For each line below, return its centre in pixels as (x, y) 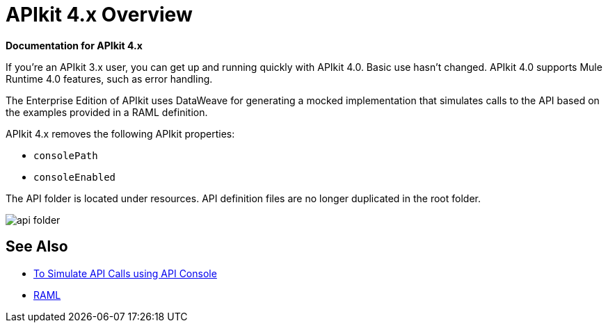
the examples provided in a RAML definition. (107, 112)
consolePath (66, 155)
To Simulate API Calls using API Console (125, 273)
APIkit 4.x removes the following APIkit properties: (120, 133)
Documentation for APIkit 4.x (74, 45)
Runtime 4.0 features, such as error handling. (109, 79)
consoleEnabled (75, 177)
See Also (37, 247)
